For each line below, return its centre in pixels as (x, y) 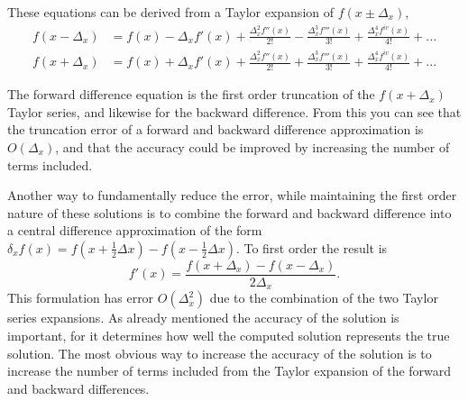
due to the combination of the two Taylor (324, 298)
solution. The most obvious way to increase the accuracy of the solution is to (220, 353)
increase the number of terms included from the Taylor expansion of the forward (229, 371)
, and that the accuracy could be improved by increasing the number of (252, 146)
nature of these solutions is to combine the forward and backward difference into (229, 212)
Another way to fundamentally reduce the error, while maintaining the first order (232, 195)
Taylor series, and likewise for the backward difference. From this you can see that (234, 111)
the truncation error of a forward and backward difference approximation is (216, 129)
